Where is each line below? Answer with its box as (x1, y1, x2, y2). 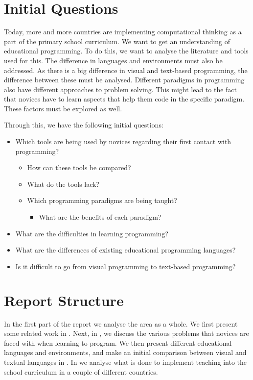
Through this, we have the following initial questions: (4, 120, 163, 130)
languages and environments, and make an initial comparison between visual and (4, 347, 247, 357)
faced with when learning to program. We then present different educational (4, 337, 232, 348)
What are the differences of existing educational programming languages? (15, 245, 236, 255)
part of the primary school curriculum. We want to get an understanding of (4, 36, 230, 46)
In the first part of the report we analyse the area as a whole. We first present (4, 318, 238, 329)
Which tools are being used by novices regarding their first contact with (15, 136, 231, 147)
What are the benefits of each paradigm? (39, 212, 161, 222)
